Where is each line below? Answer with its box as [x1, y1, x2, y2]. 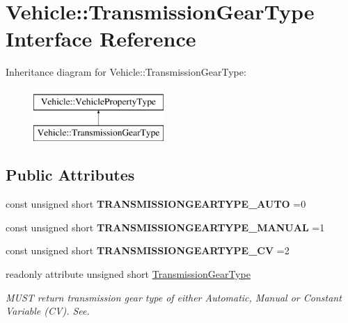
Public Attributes [6, 164, 135, 185]
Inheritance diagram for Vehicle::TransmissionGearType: [6, 65, 246, 79]
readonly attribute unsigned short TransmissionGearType [6, 267, 251, 281]
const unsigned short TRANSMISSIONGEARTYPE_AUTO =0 [6, 197, 306, 211]
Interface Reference [6, 24, 196, 53]
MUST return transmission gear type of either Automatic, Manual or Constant [6, 290, 342, 304]
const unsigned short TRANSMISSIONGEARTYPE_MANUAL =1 [6, 220, 325, 234]
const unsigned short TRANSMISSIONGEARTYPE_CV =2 [6, 243, 290, 258]
